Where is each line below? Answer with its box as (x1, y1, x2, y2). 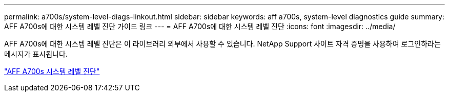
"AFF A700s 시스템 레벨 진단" (4, 67, 100, 76)
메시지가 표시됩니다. (4, 50, 68, 58)
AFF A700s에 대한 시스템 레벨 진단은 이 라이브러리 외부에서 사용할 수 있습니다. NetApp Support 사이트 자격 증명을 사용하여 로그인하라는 (4, 39, 441, 48)
